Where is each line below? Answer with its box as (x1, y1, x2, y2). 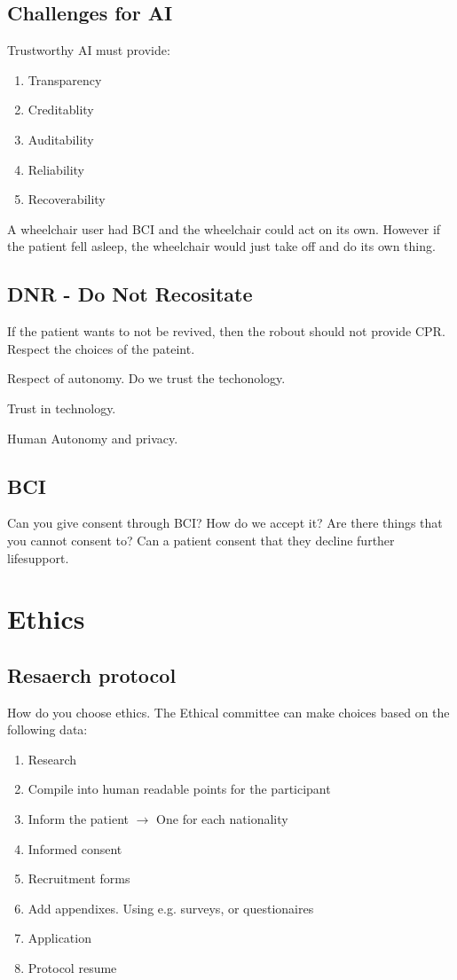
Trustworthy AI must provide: (7, 41, 170, 59)
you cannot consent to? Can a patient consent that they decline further (7, 530, 395, 549)
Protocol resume (28, 959, 117, 977)
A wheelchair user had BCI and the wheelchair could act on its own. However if (7, 219, 441, 238)
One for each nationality (156, 810, 288, 828)
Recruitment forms (28, 869, 130, 888)
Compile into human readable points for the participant (28, 780, 331, 798)
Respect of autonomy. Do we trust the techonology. (7, 369, 286, 388)
